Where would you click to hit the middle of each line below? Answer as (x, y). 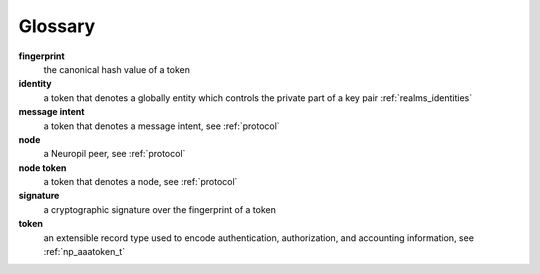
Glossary (57, 26)
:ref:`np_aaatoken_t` (84, 252)
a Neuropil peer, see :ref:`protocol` (114, 154)
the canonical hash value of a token (116, 69)
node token (42, 167)
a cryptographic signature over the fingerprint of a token (160, 209)
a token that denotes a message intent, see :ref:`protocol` (161, 126)
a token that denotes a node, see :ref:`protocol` (140, 182)
